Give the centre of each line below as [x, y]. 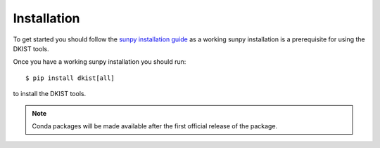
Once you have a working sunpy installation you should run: [100, 62]
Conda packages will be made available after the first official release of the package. [155, 126]
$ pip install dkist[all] [70, 78]
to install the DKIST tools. [50, 94]
